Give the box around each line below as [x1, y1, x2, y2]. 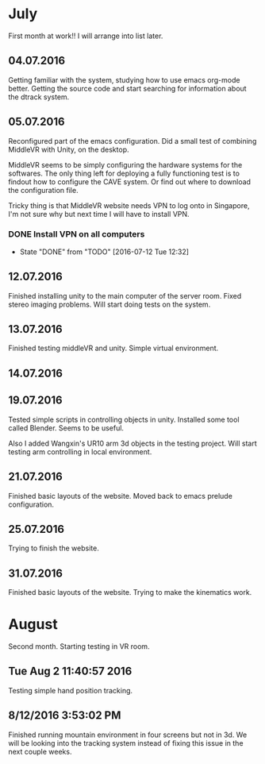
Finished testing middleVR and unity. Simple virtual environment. [8, 343, 219, 353]
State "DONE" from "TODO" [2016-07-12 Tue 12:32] [19, 247, 189, 257]
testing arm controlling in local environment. [8, 446, 152, 457]
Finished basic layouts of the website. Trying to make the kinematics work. [8, 588, 252, 597]
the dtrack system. [8, 92, 70, 102]
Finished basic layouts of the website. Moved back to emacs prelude [8, 491, 232, 500]
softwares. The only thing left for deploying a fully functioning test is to [8, 168, 240, 178]
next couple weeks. [8, 747, 72, 756]
